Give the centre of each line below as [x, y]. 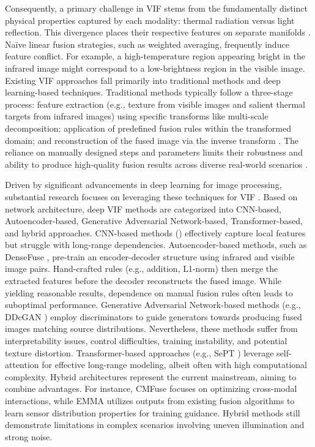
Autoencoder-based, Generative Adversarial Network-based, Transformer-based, [154, 221]
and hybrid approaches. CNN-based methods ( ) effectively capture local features [155, 232]
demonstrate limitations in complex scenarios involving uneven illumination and [155, 425]
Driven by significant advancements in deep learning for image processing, [143, 185]
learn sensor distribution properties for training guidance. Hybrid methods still [153, 412]
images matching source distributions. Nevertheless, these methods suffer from [151, 329]
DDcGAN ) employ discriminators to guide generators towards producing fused [154, 316]
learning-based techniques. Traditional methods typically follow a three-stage [149, 92]
